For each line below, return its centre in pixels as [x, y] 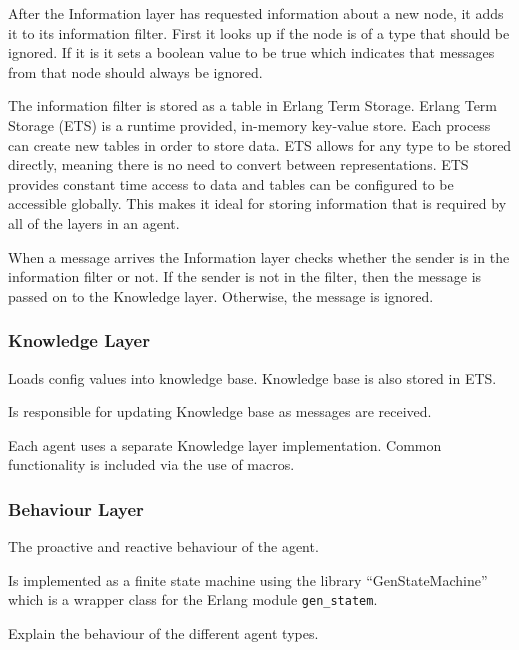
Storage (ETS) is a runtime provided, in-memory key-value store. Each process [249, 124]
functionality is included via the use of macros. [151, 464]
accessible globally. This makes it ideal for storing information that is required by [257, 203]
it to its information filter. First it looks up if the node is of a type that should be [259, 32]
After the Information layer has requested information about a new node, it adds [256, 13]
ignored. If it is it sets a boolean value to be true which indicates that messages [251, 52]
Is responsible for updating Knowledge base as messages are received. [220, 411]
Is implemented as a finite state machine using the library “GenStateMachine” [248, 579]
